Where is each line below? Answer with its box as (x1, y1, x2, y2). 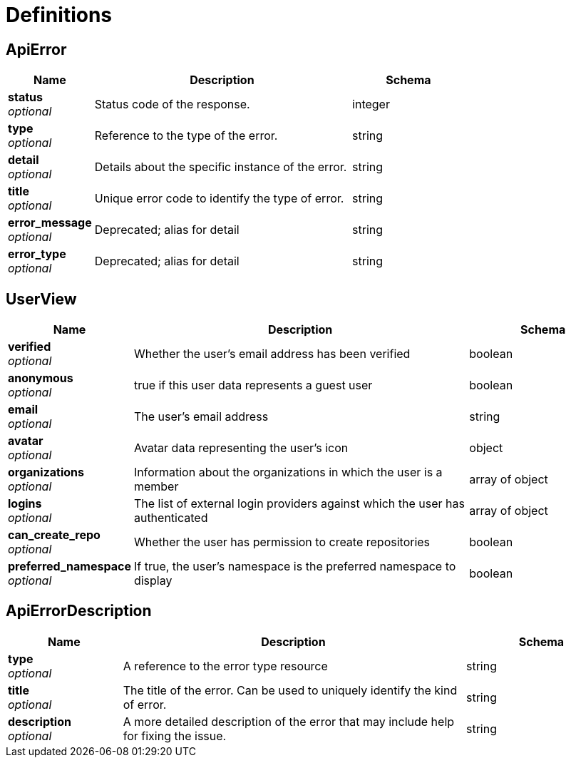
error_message (8, 215, 92, 230)
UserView (6, 290, 77, 308)
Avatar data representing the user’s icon (133, 441, 349, 456)
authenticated (133, 511, 208, 526)
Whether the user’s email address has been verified (133, 347, 411, 362)
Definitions (6, 3, 113, 27)
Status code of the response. (94, 97, 250, 112)
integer (352, 97, 390, 112)
